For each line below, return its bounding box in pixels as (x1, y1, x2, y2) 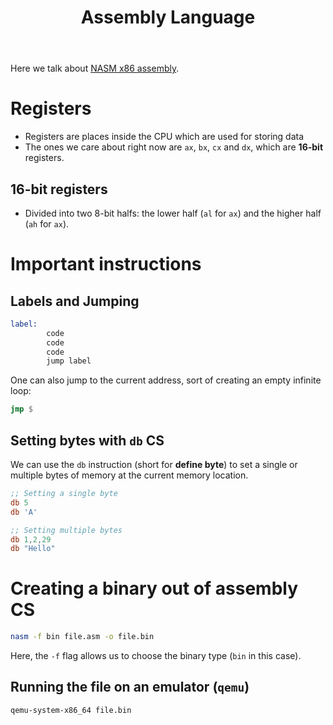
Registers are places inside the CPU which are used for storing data (24, 131, 305, 143)
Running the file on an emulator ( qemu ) (10, 679, 250, 696)
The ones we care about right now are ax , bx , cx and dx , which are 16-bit (24, 141, 324, 153)
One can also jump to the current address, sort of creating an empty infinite (10, 374, 322, 386)
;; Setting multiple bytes (10, 525, 123, 535)
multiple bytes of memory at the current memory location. (10, 469, 249, 481)
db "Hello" (10, 544, 56, 554)
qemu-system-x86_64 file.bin (10, 705, 132, 715)
